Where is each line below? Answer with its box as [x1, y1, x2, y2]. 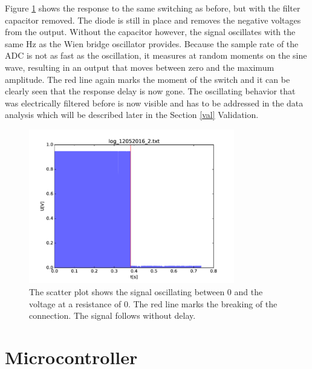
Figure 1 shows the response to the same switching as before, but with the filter [5, 2, 301, 14]
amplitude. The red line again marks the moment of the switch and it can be [5, 73, 290, 85]
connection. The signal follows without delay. [29, 309, 196, 322]
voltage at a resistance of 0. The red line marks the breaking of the [29, 297, 278, 310]
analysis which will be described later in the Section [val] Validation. [5, 108, 259, 121]
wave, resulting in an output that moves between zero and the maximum [5, 60, 275, 73]
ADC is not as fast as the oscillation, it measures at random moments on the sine [5, 49, 307, 62]
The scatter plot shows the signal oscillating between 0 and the [29, 285, 263, 298]
